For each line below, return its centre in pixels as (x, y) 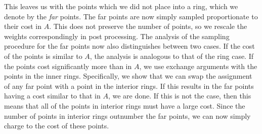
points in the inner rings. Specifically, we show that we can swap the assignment (128, 76)
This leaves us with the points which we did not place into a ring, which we (121, 6)
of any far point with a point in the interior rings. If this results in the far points (129, 86)
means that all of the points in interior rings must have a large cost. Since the (125, 105)
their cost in (23, 26)
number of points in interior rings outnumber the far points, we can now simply (127, 115)
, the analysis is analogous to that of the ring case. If (172, 56)
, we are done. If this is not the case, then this (180, 96)
